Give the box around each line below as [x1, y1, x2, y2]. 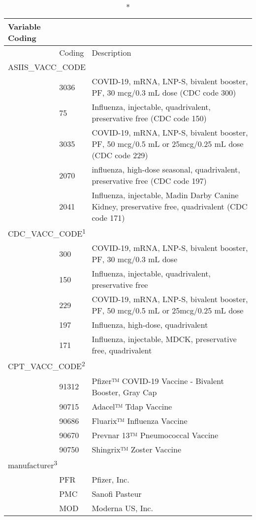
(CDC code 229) [92, 149, 148, 161]
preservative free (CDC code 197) [92, 175, 207, 186]
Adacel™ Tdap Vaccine [92, 400, 172, 412]
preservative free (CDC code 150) [92, 112, 207, 124]
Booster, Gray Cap [92, 386, 157, 398]
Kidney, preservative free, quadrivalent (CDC [92, 201, 248, 212]
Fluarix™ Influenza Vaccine [92, 415, 188, 426]
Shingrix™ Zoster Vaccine [92, 443, 182, 455]
